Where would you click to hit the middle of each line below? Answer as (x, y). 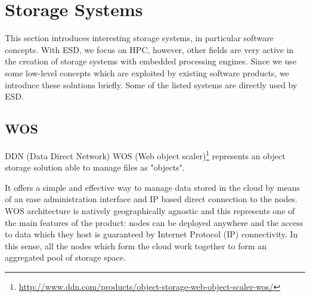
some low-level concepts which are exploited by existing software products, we (147, 72)
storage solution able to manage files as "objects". (95, 167)
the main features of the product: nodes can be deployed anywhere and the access (154, 222)
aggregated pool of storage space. (65, 257)
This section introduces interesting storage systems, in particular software (139, 38)
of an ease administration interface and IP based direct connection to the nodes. (151, 199)
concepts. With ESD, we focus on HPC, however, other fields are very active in (149, 49)
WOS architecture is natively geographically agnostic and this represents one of (150, 210)
